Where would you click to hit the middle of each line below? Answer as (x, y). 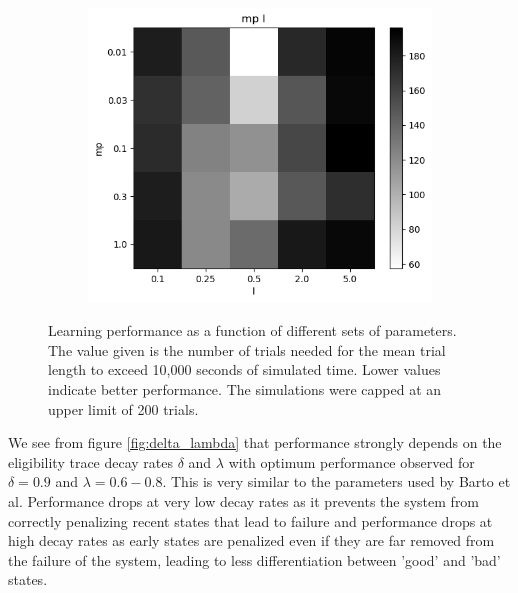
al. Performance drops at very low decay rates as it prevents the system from (244, 500)
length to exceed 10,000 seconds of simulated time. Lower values (244, 369)
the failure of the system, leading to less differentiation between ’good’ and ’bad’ (254, 559)
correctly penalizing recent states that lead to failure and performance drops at (250, 520)
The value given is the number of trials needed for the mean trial (247, 349)
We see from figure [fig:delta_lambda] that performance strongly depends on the (255, 442)
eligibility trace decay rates (91, 461)
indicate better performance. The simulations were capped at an (245, 388)
